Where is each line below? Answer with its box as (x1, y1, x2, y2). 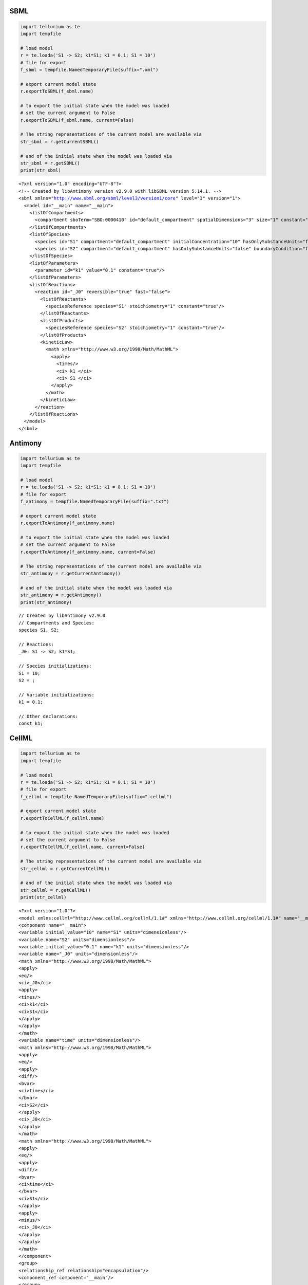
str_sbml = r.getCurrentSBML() (20, 139, 100, 144)
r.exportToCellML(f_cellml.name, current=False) (20, 844, 145, 850)
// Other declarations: (18, 713, 79, 719)
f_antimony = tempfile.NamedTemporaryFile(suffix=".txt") (20, 499, 169, 505)
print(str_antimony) (20, 599, 72, 605)
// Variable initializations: (18, 692, 95, 697)
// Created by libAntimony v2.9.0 (18, 613, 105, 619)
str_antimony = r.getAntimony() (20, 592, 102, 598)
